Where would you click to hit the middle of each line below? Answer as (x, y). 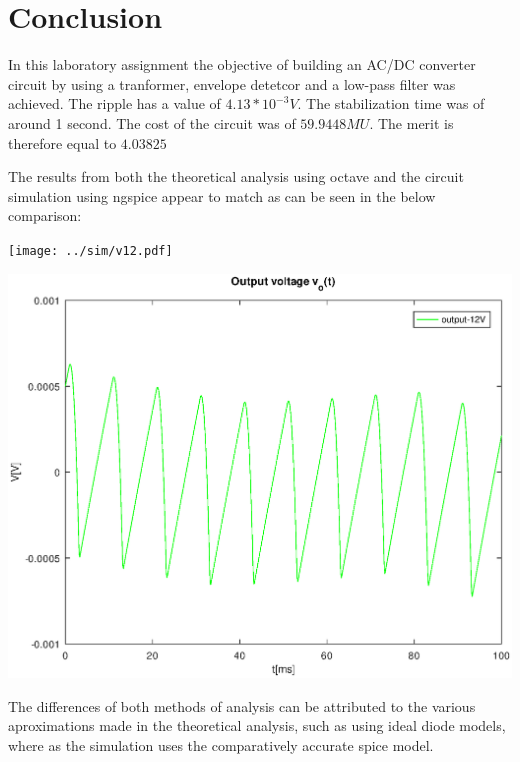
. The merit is (411, 122)
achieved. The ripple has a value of (114, 103)
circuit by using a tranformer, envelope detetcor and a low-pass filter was (232, 83)
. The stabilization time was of (391, 103)
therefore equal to (62, 142)
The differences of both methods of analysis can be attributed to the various (242, 705)
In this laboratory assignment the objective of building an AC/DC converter (242, 64)
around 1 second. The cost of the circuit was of (152, 122)
